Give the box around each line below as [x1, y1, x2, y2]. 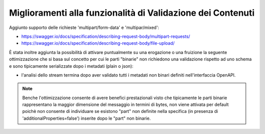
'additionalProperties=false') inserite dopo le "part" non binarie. [22, 115, 151, 121]
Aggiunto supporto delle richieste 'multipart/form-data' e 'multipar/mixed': [9, 25, 159, 30]
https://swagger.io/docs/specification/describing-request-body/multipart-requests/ [21, 33, 190, 39]
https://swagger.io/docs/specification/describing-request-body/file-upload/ [21, 40, 175, 46]
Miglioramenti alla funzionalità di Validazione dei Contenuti [9, 7, 255, 18]
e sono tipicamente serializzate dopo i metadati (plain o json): [9, 63, 133, 69]
